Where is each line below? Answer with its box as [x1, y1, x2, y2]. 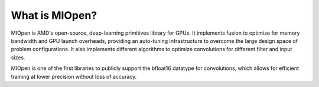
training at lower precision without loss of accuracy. [11, 73, 137, 80]
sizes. [11, 53, 25, 61]
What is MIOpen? [11, 9, 97, 22]
